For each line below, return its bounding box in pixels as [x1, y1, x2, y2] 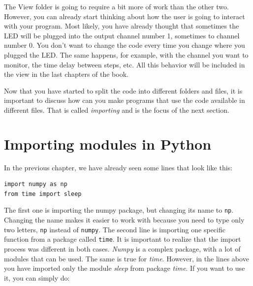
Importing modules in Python [4, 133, 212, 154]
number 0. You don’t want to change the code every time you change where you [4, 40, 245, 50]
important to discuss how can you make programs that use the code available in [4, 95, 245, 105]
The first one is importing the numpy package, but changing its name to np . [4, 205, 234, 215]
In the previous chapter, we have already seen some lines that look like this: [4, 162, 233, 172]
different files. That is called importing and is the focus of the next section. [4, 104, 229, 115]
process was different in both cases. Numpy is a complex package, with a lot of [4, 244, 241, 254]
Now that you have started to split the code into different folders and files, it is [4, 85, 243, 95]
